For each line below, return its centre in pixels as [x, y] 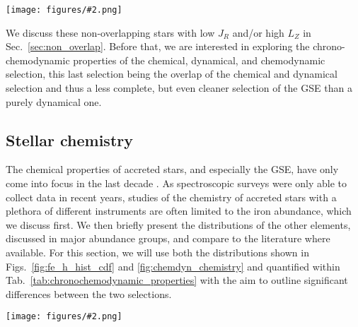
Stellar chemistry [69, 139]
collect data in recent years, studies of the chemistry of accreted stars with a [171, 197]
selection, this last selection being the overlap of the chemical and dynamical [172, 74]
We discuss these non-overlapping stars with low [110, 32]
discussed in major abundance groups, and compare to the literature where [168, 238]
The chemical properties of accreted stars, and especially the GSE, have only [172, 169]
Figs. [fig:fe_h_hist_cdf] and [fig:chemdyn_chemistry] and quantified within [173, 266]
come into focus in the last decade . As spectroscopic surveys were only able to [177, 183]
